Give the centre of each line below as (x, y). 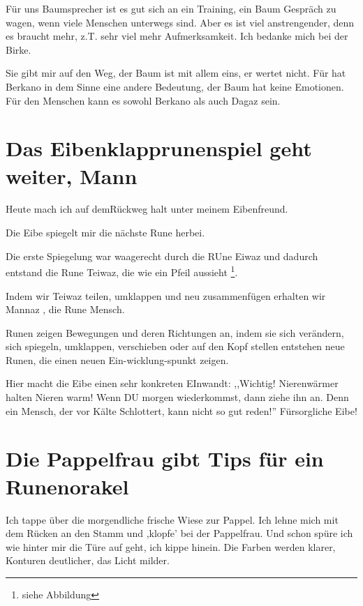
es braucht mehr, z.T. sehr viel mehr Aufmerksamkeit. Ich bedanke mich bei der (177, 36)
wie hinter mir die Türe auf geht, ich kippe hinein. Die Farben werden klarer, (171, 546)
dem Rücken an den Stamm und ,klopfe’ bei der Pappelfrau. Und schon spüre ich (179, 533)
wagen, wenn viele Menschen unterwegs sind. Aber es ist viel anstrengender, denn (180, 22)
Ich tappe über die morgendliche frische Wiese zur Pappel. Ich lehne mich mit (172, 519)
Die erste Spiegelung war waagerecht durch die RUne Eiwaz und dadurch (162, 256)
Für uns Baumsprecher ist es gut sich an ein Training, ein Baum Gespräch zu (171, 8)
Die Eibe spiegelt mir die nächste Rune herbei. (105, 233)
